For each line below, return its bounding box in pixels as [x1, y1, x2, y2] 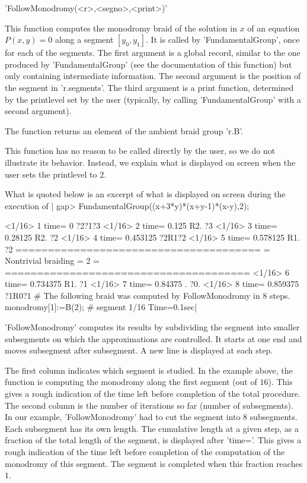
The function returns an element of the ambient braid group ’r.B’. [5, 124, 244, 137]
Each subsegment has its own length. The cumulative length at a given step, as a [5, 422, 299, 434]
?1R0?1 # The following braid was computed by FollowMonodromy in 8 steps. [5, 289, 290, 301]
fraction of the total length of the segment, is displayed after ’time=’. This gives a [5, 434, 302, 446]
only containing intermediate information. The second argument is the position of [5, 70, 301, 82]
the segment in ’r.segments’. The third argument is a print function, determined [5, 81, 294, 93]
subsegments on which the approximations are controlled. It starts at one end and [5, 332, 302, 345]
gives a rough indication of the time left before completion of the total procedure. [5, 387, 300, 400]
